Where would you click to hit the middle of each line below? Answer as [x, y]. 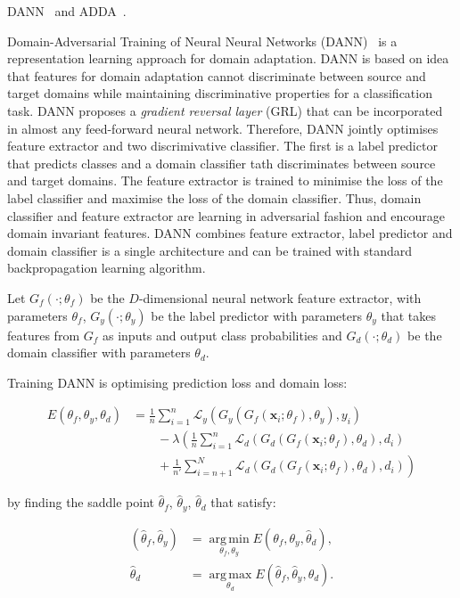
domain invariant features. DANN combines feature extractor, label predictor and [230, 233]
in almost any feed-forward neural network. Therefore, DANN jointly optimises [223, 128]
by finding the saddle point [81, 502]
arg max [230, 574]
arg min [229, 539]
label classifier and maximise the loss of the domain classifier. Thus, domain [214, 197]
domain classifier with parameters [99, 352]
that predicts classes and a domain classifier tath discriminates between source [222, 163]
